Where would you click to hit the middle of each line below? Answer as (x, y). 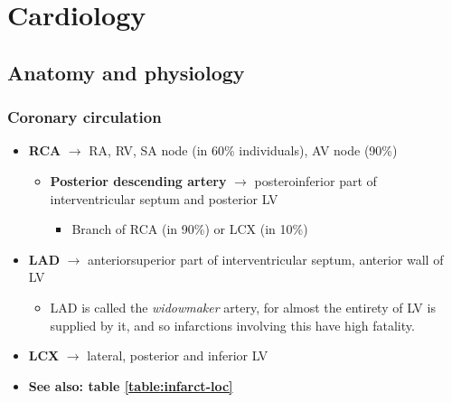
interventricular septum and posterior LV (164, 198)
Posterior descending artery (138, 180)
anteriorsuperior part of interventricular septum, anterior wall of (266, 259)
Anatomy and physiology (126, 72)
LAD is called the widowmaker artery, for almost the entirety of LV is (243, 307)
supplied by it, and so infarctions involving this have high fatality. (232, 325)
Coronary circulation (85, 117)
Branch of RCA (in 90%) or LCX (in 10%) (190, 229)
